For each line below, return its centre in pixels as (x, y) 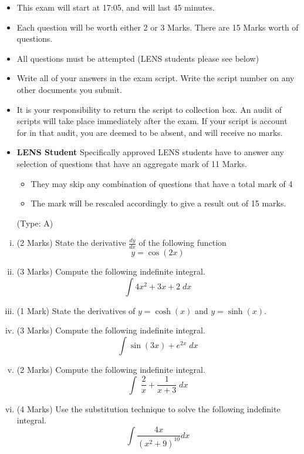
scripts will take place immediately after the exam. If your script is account (152, 121)
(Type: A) (35, 223)
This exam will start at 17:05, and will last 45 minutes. (116, 7)
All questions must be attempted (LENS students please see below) (138, 58)
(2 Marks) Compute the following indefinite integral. (111, 369)
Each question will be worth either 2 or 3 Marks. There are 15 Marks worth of (158, 27)
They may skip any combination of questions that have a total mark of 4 (162, 183)
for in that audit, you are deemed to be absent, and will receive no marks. (150, 132)
